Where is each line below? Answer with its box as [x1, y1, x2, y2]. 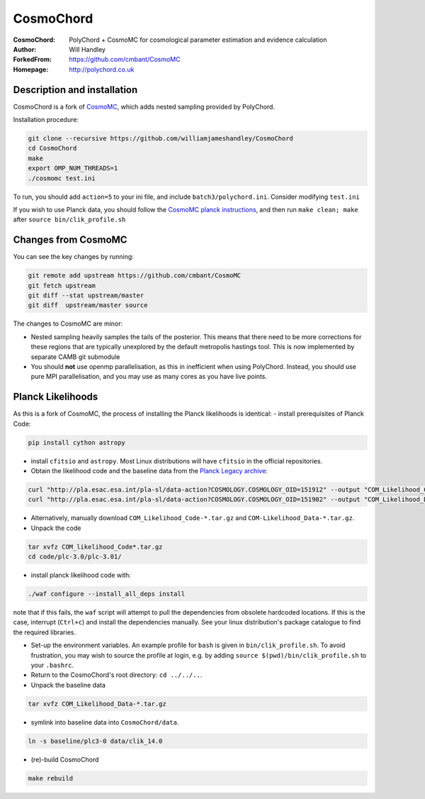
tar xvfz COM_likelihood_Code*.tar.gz [28, 543, 163, 551]
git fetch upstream [28, 281, 96, 290]
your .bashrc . [30, 661, 74, 670]
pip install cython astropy [28, 439, 125, 446]
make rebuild [28, 774, 74, 782]
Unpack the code [30, 524, 81, 532]
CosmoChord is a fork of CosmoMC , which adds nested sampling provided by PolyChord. [13, 102, 276, 111]
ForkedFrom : [13, 55, 52, 64]
